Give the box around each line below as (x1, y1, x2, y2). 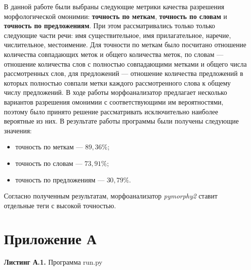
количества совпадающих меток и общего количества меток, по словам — (4, 49, 224, 59)
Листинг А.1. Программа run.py (4, 257, 103, 267)
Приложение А (4, 229, 97, 249)
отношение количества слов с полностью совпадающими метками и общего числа (4, 58, 247, 69)
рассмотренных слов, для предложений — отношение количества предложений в (4, 68, 243, 78)
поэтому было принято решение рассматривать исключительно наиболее (4, 106, 218, 116)
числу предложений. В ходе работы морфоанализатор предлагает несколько (4, 87, 227, 97)
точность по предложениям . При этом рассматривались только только (4, 20, 215, 31)
